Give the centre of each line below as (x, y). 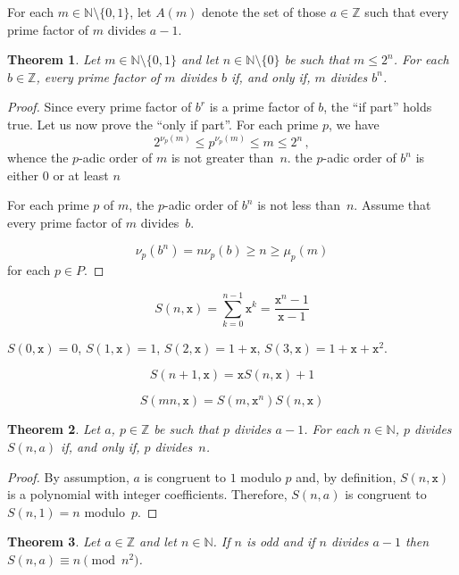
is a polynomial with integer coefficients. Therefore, (147, 494)
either (23, 175)
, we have (354, 124)
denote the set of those (264, 12)
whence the (38, 157)
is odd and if (280, 542)
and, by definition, (346, 476)
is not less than (299, 205)
